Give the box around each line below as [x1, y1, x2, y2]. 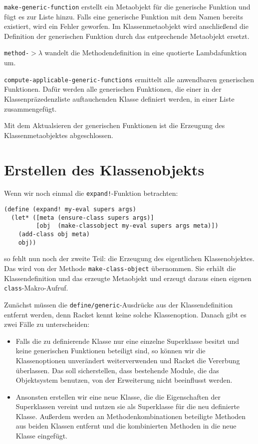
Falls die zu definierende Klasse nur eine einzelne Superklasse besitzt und [15, 335, 240, 346]
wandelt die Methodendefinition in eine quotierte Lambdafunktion [44, 47, 247, 58]
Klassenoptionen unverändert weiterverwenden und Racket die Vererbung [15, 355, 240, 365]
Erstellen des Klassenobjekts [4, 159, 205, 179]
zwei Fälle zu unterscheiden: [4, 319, 90, 329]
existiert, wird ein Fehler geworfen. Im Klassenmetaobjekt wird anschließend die [4, 21, 249, 31]
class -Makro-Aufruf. [4, 283, 68, 293]
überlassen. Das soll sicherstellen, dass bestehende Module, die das [15, 365, 219, 375]
